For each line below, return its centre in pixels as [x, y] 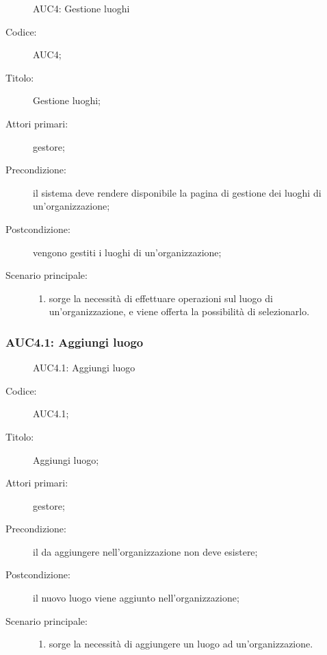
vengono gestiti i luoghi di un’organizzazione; [127, 252]
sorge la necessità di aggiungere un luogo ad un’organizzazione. [181, 644]
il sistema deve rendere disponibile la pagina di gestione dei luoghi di [177, 192]
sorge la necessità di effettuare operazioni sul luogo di [161, 298]
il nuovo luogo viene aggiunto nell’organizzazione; [136, 598]
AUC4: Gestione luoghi [81, 8]
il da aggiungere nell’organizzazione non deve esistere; [145, 551]
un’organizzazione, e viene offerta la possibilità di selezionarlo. [179, 311]
